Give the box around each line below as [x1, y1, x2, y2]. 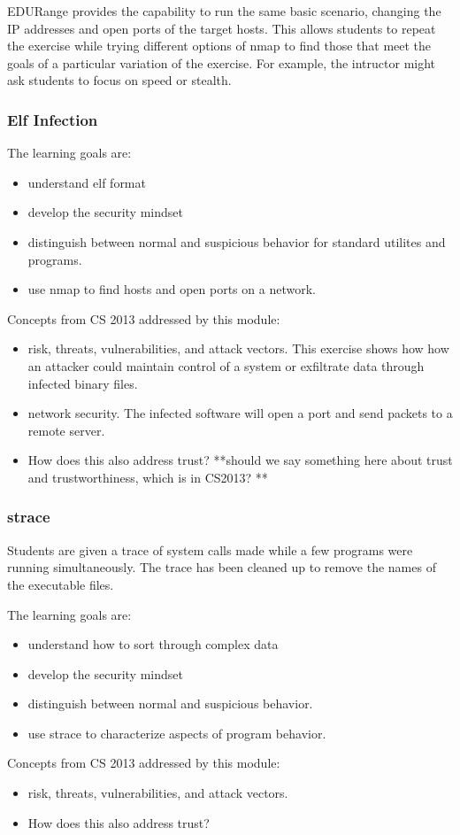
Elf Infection [7, 108, 98, 130]
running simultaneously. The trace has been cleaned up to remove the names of [7, 558, 436, 576]
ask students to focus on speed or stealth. [7, 71, 232, 89]
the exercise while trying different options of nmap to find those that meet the [7, 36, 432, 55]
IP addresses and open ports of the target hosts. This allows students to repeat [7, 19, 436, 37]
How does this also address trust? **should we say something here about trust [27, 451, 453, 469]
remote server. [27, 421, 105, 439]
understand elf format [27, 173, 146, 191]
